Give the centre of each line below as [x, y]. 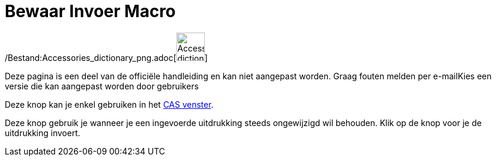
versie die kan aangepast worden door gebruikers [102, 86]
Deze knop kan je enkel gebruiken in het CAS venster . [109, 104]
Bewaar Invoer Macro [90, 11]
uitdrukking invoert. [43, 133]
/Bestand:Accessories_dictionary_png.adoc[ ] [106, 57]
